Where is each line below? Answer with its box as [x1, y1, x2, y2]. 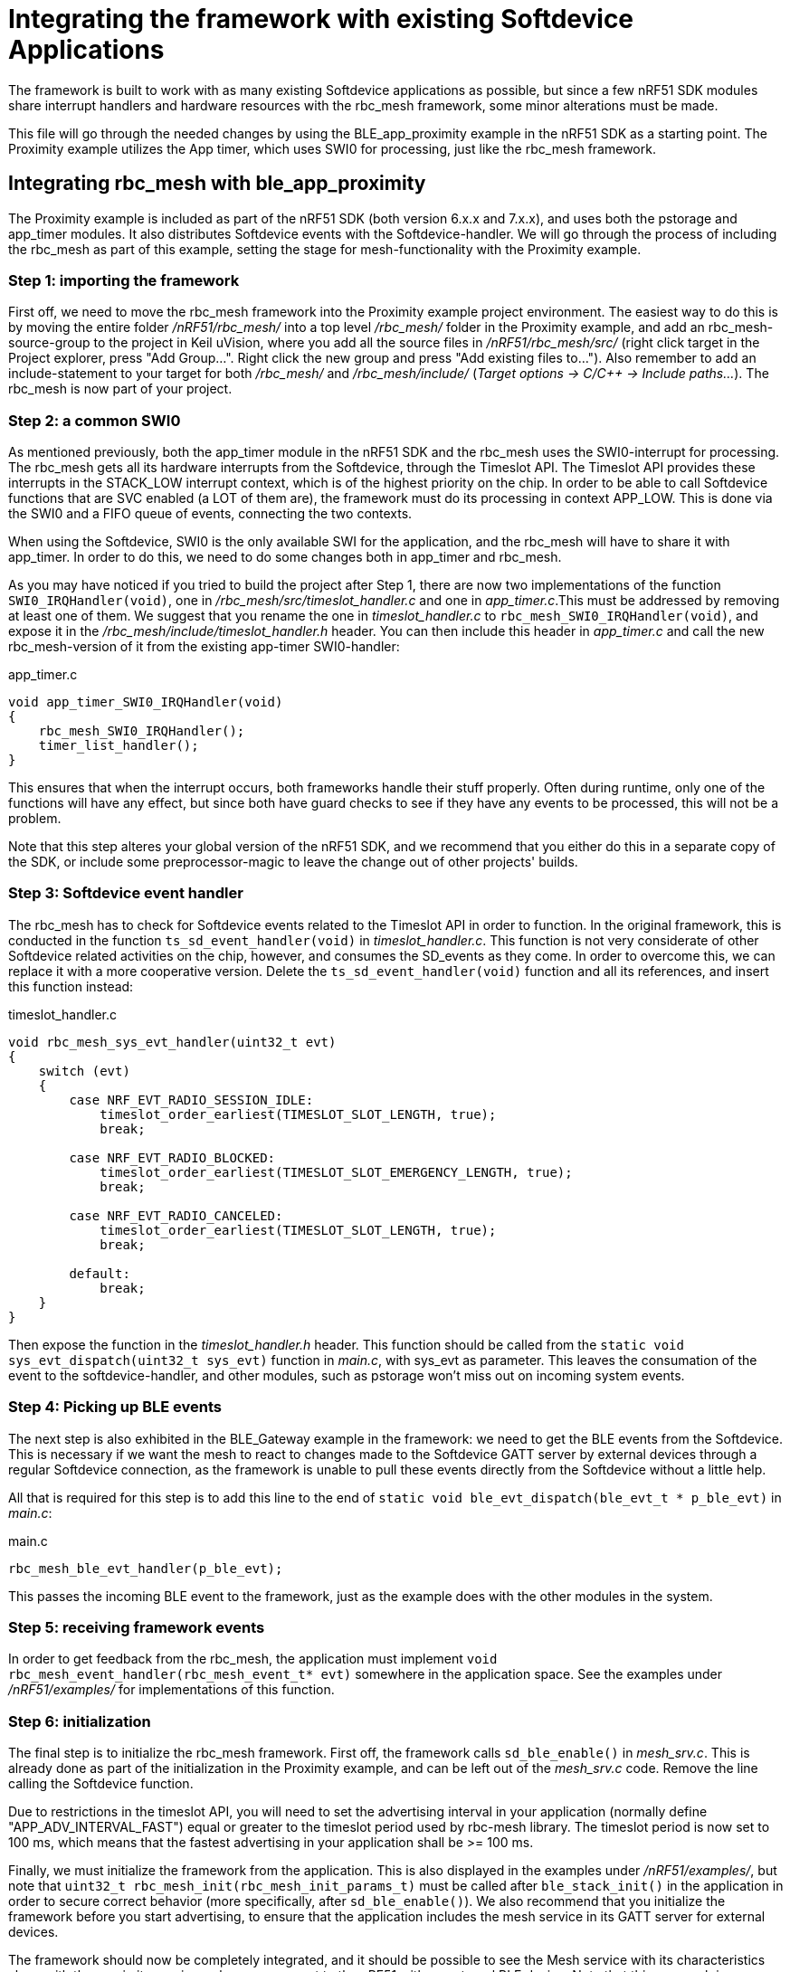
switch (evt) [38, 1063, 130, 1078]
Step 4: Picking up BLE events [8, 1398, 223, 1417]
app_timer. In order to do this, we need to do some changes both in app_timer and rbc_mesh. [8, 549, 562, 565]
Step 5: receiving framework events [8, 1617, 265, 1636]
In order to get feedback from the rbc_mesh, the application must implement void [8, 1651, 498, 1667]
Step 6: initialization [8, 1711, 151, 1730]
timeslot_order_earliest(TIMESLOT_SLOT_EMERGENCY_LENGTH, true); [100, 1164, 573, 1180]
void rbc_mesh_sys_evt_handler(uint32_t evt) [8, 1034, 337, 1049]
